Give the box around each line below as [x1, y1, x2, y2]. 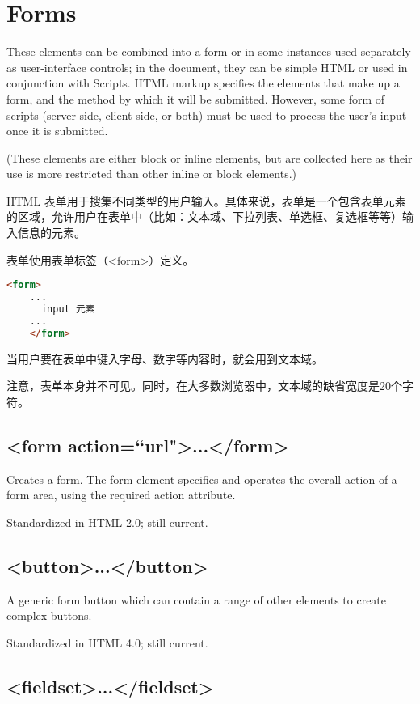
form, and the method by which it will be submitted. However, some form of [6, 90, 385, 107]
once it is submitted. [6, 122, 108, 139]
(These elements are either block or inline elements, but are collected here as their [6, 149, 413, 166]
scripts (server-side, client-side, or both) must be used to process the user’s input [6, 106, 407, 123]
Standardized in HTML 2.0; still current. [6, 513, 208, 530]
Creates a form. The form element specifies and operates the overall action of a [6, 470, 397, 487]
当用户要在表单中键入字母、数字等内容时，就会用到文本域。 [6, 350, 323, 367]
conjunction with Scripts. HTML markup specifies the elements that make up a [6, 74, 400, 91]
